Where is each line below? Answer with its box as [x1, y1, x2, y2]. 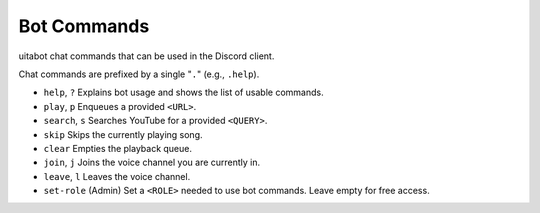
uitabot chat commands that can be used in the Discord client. [18, 50, 275, 62]
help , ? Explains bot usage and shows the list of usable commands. [43, 86, 324, 99]
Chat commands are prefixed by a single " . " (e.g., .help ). [18, 68, 260, 80]
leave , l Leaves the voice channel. [43, 170, 191, 182]
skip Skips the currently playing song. [43, 128, 203, 140]
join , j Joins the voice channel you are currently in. [43, 156, 261, 169]
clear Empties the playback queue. [43, 142, 192, 154]
